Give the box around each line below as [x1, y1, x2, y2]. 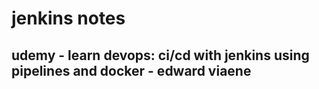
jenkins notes [11, 7, 126, 30]
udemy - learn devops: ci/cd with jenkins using [11, 47, 310, 64]
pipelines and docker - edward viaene [11, 62, 252, 79]
